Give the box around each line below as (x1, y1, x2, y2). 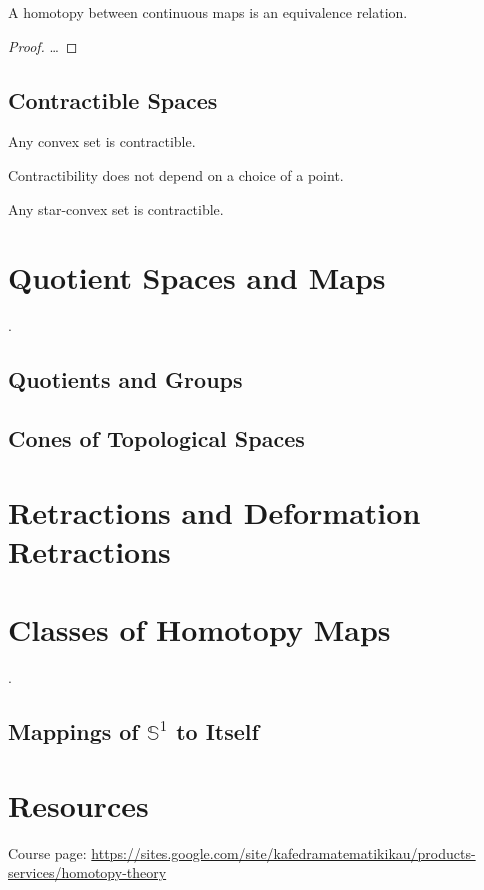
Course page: (8, 842, 87, 863)
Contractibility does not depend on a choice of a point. (8, 164, 344, 185)
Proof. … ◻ (8, 35, 78, 56)
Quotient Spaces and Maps (8, 257, 386, 298)
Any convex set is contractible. (8, 131, 196, 152)
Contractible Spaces (8, 84, 218, 115)
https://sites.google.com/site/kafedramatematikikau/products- (91, 842, 476, 863)
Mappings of (8, 716, 139, 747)
